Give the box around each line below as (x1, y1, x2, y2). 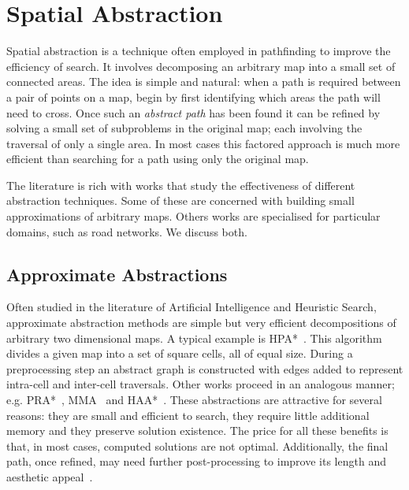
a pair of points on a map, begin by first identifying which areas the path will (6, 88, 381, 105)
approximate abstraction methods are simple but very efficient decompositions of (6, 314, 396, 331)
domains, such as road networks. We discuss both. (6, 223, 247, 239)
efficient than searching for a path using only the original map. (6, 150, 309, 167)
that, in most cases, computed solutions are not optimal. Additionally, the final (6, 437, 389, 454)
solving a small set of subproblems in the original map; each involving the (6, 120, 363, 136)
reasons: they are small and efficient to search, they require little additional (6, 406, 370, 423)
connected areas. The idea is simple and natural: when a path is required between (6, 73, 401, 90)
